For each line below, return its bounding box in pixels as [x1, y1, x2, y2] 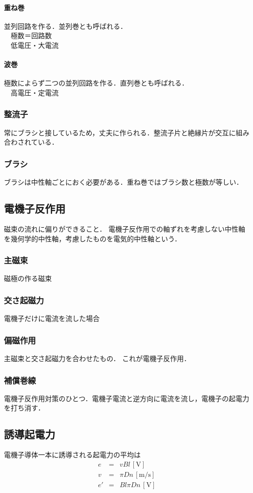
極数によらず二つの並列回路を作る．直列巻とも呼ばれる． [4, 78, 189, 88]
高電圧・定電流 [10, 87, 59, 97]
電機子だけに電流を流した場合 [4, 313, 100, 323]
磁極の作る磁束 [4, 273, 52, 283]
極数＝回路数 [10, 30, 52, 41]
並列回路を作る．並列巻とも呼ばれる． [4, 21, 127, 31]
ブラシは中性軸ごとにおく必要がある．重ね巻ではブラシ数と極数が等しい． [4, 177, 243, 187]
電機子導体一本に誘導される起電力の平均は [4, 450, 141, 460]
